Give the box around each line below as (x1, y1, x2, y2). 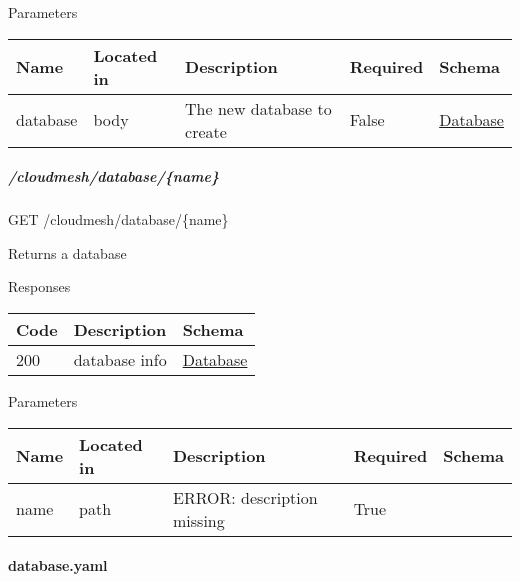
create (185, 119, 227, 143)
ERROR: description (173, 485, 318, 509)
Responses (8, 276, 71, 297)
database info (73, 347, 167, 371)
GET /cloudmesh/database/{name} (8, 209, 229, 230)
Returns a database (8, 242, 127, 263)
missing (173, 508, 225, 532)
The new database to (185, 96, 332, 120)
